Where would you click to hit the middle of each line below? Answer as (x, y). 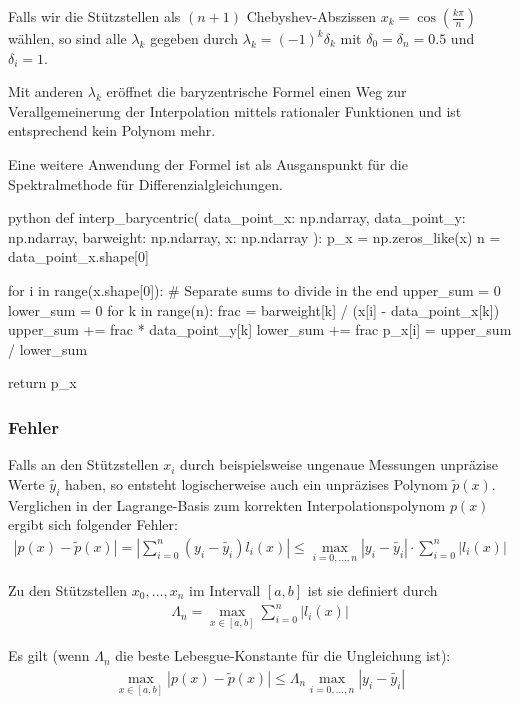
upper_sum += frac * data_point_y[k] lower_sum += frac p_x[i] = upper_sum (260, 329)
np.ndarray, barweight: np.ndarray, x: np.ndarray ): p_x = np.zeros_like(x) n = (254, 236)
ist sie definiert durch (372, 589)
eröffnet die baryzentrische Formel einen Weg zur (256, 91)
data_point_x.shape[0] (78, 256)
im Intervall (224, 589)
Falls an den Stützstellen (83, 464)
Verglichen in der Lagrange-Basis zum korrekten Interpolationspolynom (227, 504)
